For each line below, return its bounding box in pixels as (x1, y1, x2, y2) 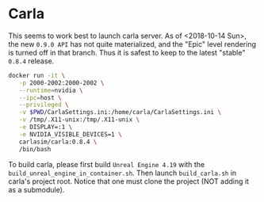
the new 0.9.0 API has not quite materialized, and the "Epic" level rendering (8, 39, 256, 48)
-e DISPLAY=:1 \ (18, 124, 73, 131)
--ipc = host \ (18, 93, 62, 101)
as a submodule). (8, 185, 65, 194)
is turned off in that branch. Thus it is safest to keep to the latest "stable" (8, 48, 246, 57)
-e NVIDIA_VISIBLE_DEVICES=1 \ (18, 130, 123, 139)
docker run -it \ (8, 71, 66, 79)
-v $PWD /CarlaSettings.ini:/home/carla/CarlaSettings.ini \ (18, 109, 222, 116)
